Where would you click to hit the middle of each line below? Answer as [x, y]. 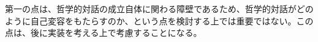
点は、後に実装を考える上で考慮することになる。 [104, 33]
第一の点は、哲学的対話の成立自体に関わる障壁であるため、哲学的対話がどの [159, 9]
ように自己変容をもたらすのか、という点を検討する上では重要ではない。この [159, 20]
